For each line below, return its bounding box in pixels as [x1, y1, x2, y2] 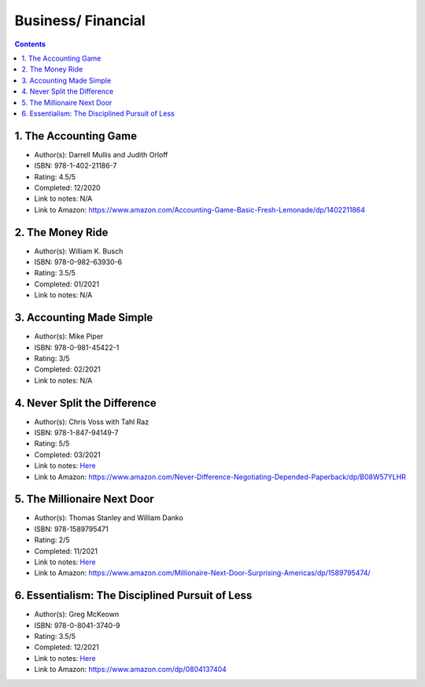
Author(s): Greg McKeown [34, 610, 120, 619]
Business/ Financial [14, 12, 146, 29]
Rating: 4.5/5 [34, 172, 76, 181]
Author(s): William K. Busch [34, 246, 124, 256]
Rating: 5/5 [34, 439, 70, 449]
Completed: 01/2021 [34, 279, 100, 289]
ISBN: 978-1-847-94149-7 [34, 427, 119, 437]
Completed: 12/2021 [34, 642, 100, 652]
